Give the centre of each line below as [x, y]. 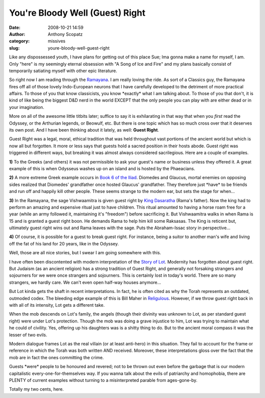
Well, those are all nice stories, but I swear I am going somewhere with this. [85, 253]
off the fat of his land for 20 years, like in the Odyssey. [64, 243]
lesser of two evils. [28, 335]
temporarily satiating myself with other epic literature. [63, 71]
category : [19, 41]
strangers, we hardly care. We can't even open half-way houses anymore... [85, 282]
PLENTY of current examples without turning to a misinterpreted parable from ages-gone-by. [103, 380]
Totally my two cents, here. [36, 389]
